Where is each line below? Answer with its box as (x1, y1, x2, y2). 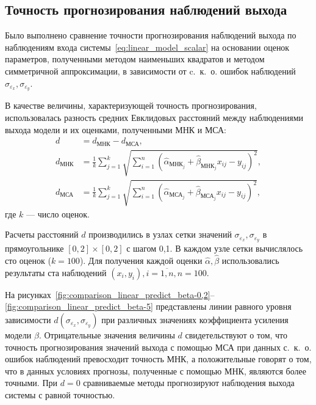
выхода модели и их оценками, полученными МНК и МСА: (5, 123, 226, 136)
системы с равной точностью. (5, 388, 115, 401)
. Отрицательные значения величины (38, 328, 175, 341)
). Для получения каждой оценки (79, 254, 203, 267)
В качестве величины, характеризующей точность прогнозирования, (5, 99, 257, 112)
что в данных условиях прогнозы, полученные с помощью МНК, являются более (5, 364, 306, 377)
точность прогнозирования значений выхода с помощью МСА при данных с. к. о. (5, 340, 312, 353)
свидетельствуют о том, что (185, 328, 288, 341)
